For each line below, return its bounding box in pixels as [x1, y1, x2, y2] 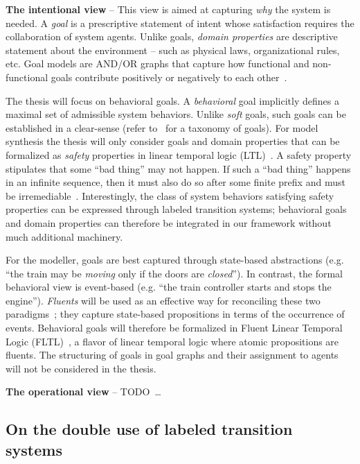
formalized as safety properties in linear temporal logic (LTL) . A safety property [6, 147, 352, 162]
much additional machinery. [6, 229, 123, 243]
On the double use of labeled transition [6, 418, 293, 440]
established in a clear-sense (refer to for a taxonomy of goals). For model [6, 120, 318, 135]
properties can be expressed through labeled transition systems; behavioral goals [6, 202, 347, 216]
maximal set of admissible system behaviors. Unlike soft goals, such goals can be [6, 107, 346, 121]
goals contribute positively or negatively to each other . [51, 69, 287, 84]
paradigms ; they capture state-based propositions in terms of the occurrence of [6, 307, 345, 321]
